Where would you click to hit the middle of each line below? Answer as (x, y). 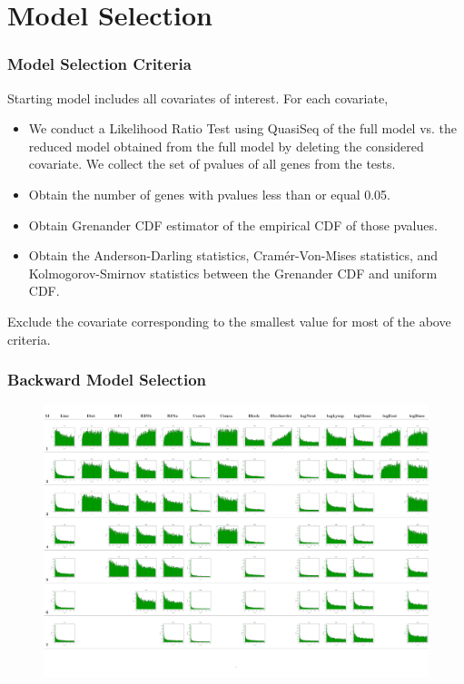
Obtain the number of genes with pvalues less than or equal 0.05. (210, 194)
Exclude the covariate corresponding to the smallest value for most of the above (229, 321)
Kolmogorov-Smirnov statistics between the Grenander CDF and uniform (233, 273)
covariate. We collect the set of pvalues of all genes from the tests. (212, 164)
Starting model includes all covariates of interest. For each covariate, (198, 98)
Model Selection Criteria (99, 64)
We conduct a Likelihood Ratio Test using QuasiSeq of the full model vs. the (243, 128)
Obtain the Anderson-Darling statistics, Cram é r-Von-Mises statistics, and (233, 255)
